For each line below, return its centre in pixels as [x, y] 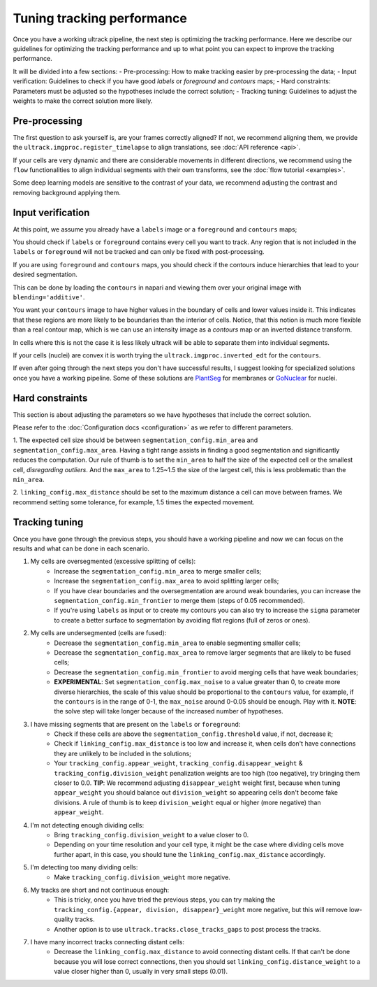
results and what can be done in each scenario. [81, 548]
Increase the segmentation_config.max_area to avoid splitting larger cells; [167, 581]
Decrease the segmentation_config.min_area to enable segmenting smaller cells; [177, 643]
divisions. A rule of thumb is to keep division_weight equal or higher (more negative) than [187, 802]
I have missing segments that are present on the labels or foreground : [135, 724]
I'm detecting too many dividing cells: [84, 867]
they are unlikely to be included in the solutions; [123, 753]
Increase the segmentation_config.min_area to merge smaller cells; [158, 571]
